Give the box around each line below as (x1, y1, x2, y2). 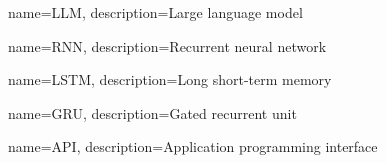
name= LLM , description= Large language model (8, 2, 303, 22)
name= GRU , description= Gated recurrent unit (8, 102, 297, 123)
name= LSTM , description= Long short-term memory (8, 69, 332, 90)
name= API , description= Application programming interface (8, 136, 378, 157)
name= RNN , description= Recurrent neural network (8, 35, 327, 56)
